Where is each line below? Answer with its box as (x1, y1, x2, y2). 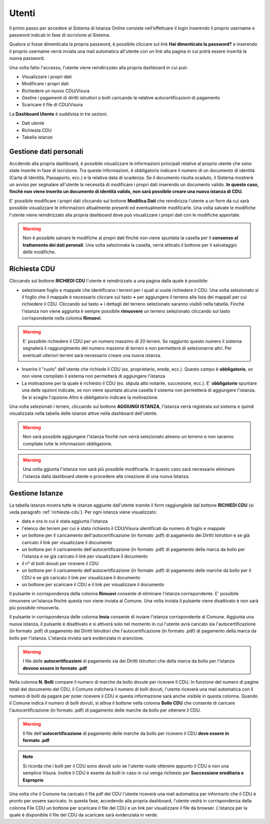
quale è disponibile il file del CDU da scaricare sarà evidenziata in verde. (9, 812, 158, 818)
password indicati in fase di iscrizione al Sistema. (9, 32, 111, 38)
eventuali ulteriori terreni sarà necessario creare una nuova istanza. (22, 352, 162, 358)
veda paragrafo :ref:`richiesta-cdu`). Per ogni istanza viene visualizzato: (9, 509, 157, 515)
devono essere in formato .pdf (22, 665, 87, 671)
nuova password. (9, 55, 45, 61)
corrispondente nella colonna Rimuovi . (21, 315, 102, 321)
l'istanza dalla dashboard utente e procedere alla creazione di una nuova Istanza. (22, 473, 190, 479)
